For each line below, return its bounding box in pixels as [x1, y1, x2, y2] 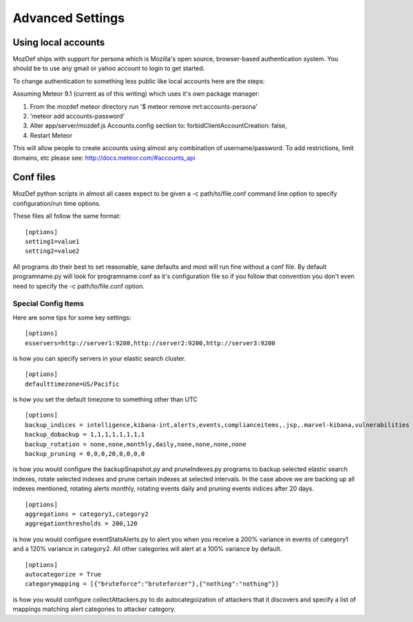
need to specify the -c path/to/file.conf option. [12, 282, 145, 290]
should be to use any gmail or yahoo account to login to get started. [12, 64, 205, 72]
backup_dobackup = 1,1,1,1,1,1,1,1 [25, 431, 145, 439]
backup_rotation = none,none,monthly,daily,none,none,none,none [25, 440, 247, 448]
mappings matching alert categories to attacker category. [12, 605, 176, 613]
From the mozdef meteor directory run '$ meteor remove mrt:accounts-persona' [30, 102, 258, 110]
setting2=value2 [25, 247, 80, 255]
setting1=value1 [25, 238, 80, 246]
